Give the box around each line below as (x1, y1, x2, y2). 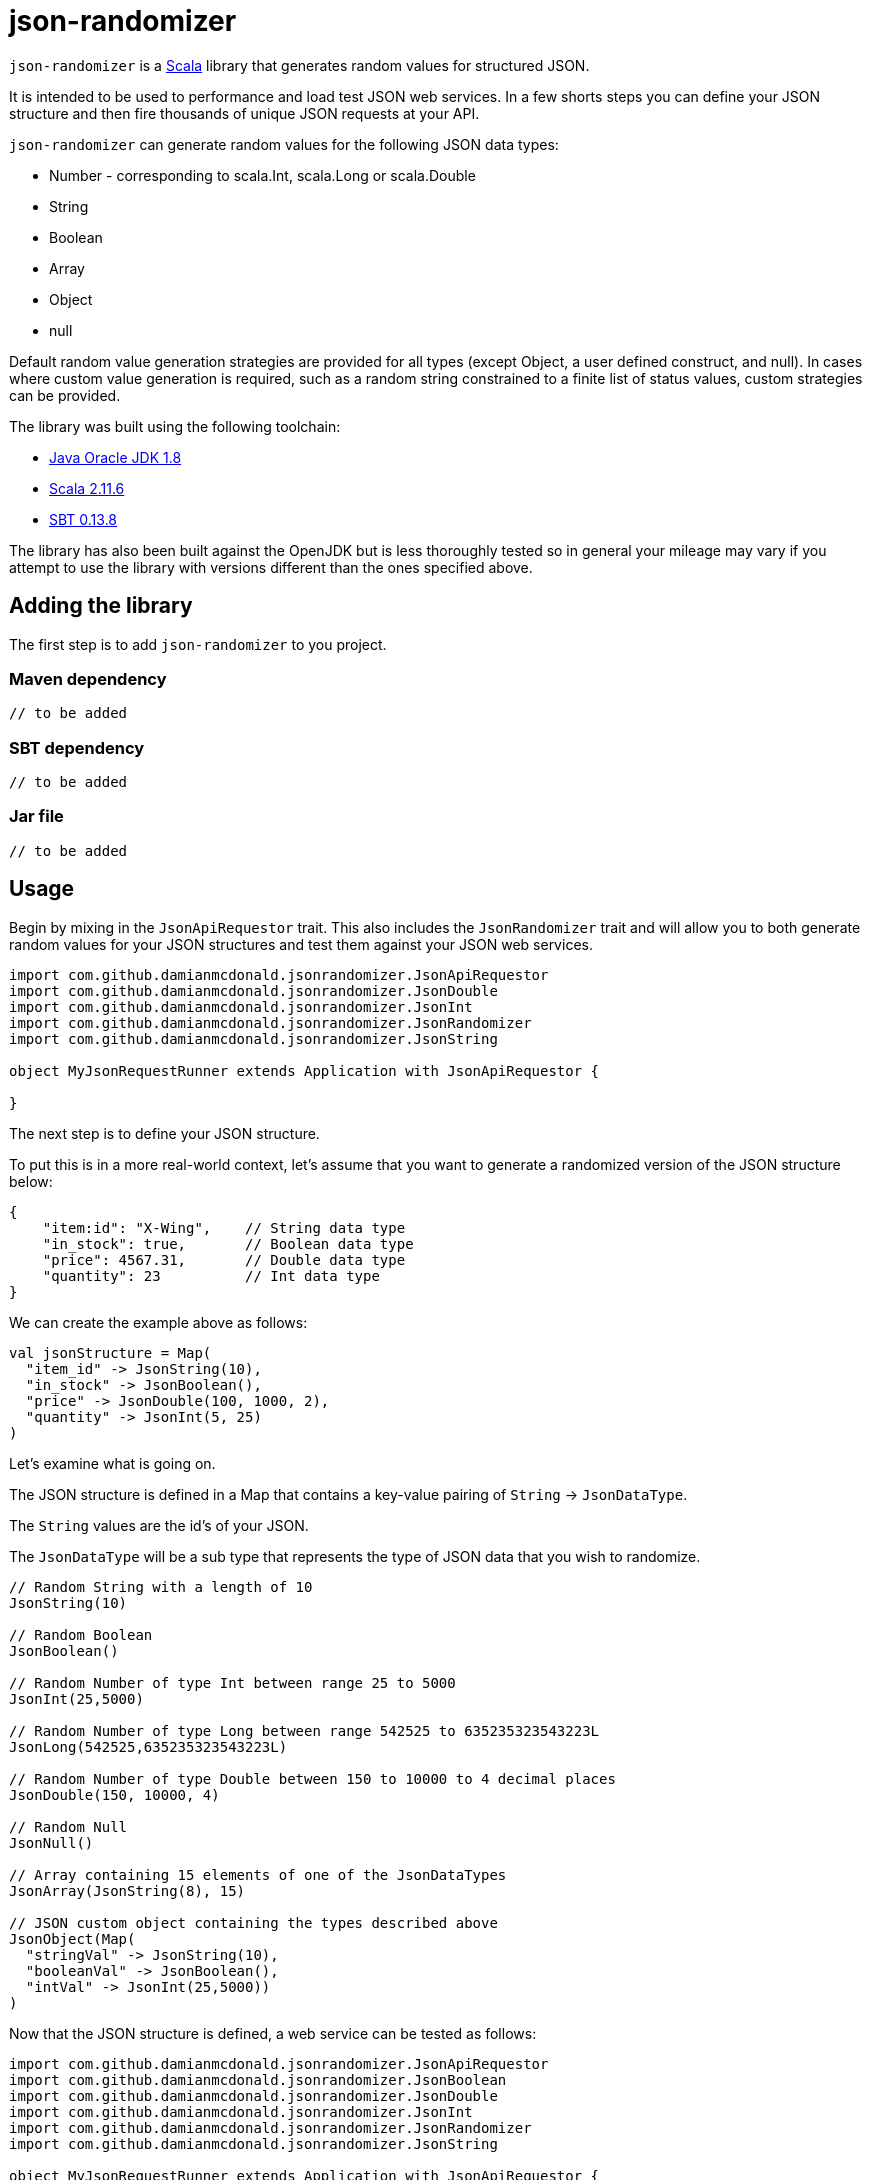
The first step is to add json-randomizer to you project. (9, 635, 387, 653)
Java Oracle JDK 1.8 (49, 448, 182, 466)
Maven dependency (9, 668, 167, 689)
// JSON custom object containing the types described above (9, 1914, 498, 1931)
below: (9, 1172, 53, 1190)
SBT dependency (9, 737, 145, 758)
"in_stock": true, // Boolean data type (42, 1235, 414, 1252)
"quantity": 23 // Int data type (42, 1267, 380, 1284)
